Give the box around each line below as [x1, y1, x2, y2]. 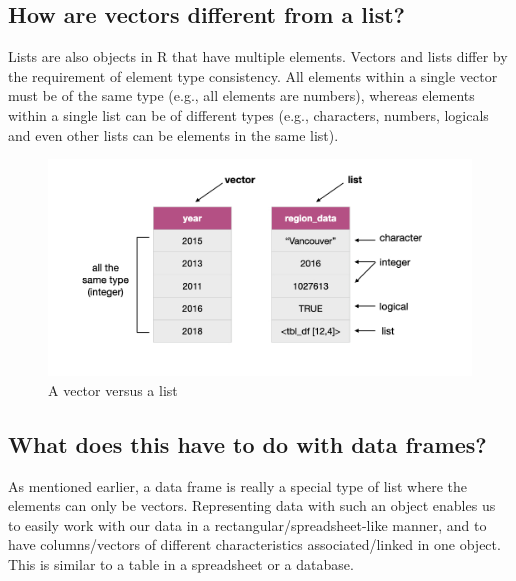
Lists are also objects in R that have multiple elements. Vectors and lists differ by [8, 46, 508, 67]
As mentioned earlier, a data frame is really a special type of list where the [8, 475, 467, 496]
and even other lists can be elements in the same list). [8, 124, 339, 145]
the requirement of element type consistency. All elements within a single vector [8, 65, 498, 86]
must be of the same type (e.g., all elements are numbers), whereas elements [8, 85, 475, 106]
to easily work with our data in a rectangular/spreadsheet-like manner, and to [8, 514, 487, 535]
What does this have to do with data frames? [8, 428, 487, 459]
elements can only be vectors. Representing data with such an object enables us [8, 495, 496, 516]
